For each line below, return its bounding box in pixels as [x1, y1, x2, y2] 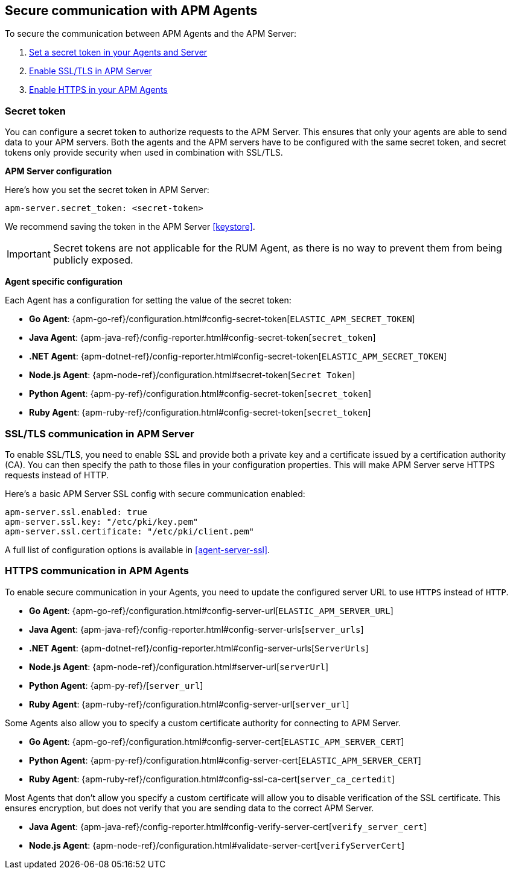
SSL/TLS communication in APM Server [5, 427, 194, 440]
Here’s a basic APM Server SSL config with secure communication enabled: [5, 488, 305, 499]
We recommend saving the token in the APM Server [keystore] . [5, 221, 255, 232]
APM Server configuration [5, 166, 112, 177]
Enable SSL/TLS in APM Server [29, 66, 152, 77]
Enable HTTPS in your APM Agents [29, 84, 168, 95]
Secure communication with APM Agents [5, 3, 258, 18]
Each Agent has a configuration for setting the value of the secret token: [5, 295, 292, 306]
